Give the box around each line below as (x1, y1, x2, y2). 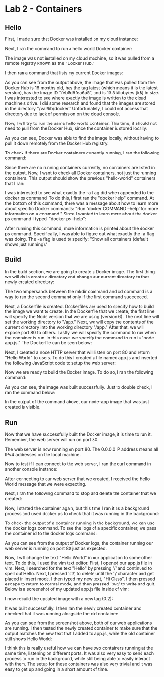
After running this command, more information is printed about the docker (5, 225, 154, 231)
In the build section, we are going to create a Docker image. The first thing (5, 268, 155, 274)
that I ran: (5, 181, 24, 186)
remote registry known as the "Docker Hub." (5, 61, 94, 66)
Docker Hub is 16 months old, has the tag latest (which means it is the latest (5, 85, 158, 91)
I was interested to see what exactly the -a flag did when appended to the (5, 190, 154, 195)
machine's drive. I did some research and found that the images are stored (5, 100, 156, 106)
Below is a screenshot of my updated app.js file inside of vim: (5, 586, 129, 592)
